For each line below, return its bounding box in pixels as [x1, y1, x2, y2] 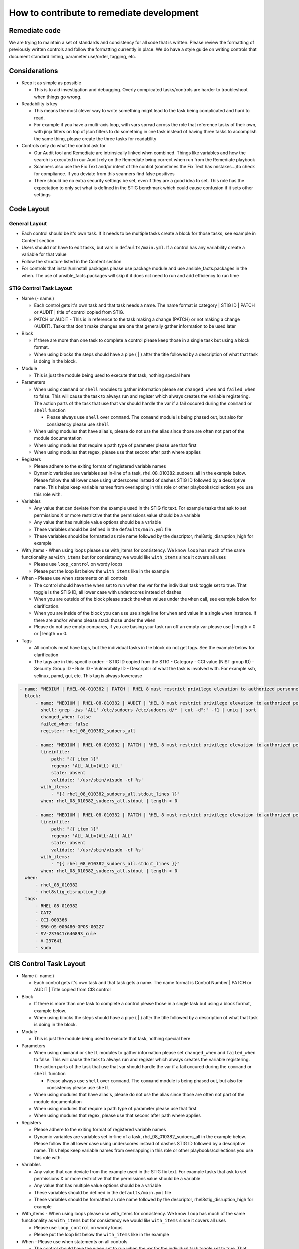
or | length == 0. [34, 631, 68, 637]
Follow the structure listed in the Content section [21, 258, 122, 264]
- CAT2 [35, 910, 52, 916]
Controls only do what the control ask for [21, 143, 106, 149]
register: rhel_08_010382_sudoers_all [40, 728, 136, 734]
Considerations [9, 66, 58, 75]
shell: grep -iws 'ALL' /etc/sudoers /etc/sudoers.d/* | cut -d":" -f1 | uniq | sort [40, 707, 257, 713]
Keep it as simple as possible [21, 80, 82, 86]
